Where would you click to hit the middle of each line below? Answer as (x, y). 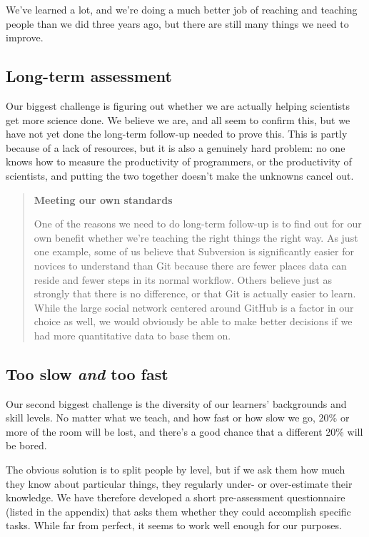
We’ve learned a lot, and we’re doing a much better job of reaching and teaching (182, 9)
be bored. (26, 445)
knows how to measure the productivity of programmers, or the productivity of (179, 162)
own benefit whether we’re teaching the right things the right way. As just (196, 237)
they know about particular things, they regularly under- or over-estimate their (179, 483)
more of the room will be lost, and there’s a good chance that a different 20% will (184, 431)
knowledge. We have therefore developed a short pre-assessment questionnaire (176, 497)
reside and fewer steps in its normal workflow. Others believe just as (183, 279)
